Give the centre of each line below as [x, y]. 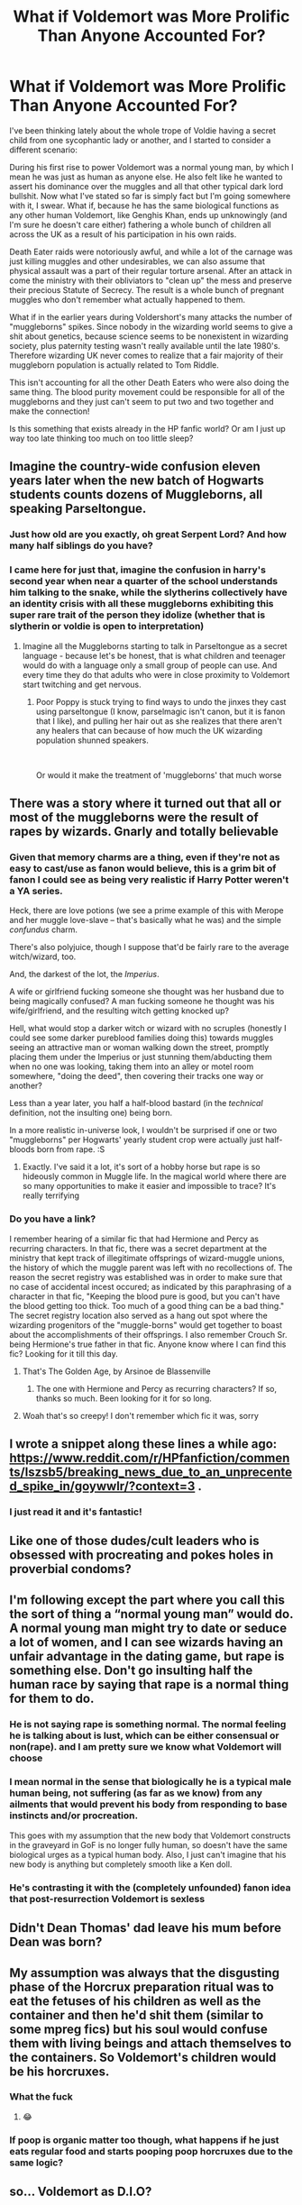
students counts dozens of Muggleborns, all [136, 494]
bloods [22, 1149]
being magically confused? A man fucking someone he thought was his [142, 1002]
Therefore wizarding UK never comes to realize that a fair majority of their [146, 355]
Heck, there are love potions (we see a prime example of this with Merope [146, 910]
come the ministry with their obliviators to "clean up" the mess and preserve [151, 280]
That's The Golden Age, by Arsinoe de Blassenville [116, 1371]
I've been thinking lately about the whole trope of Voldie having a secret [143, 130]
